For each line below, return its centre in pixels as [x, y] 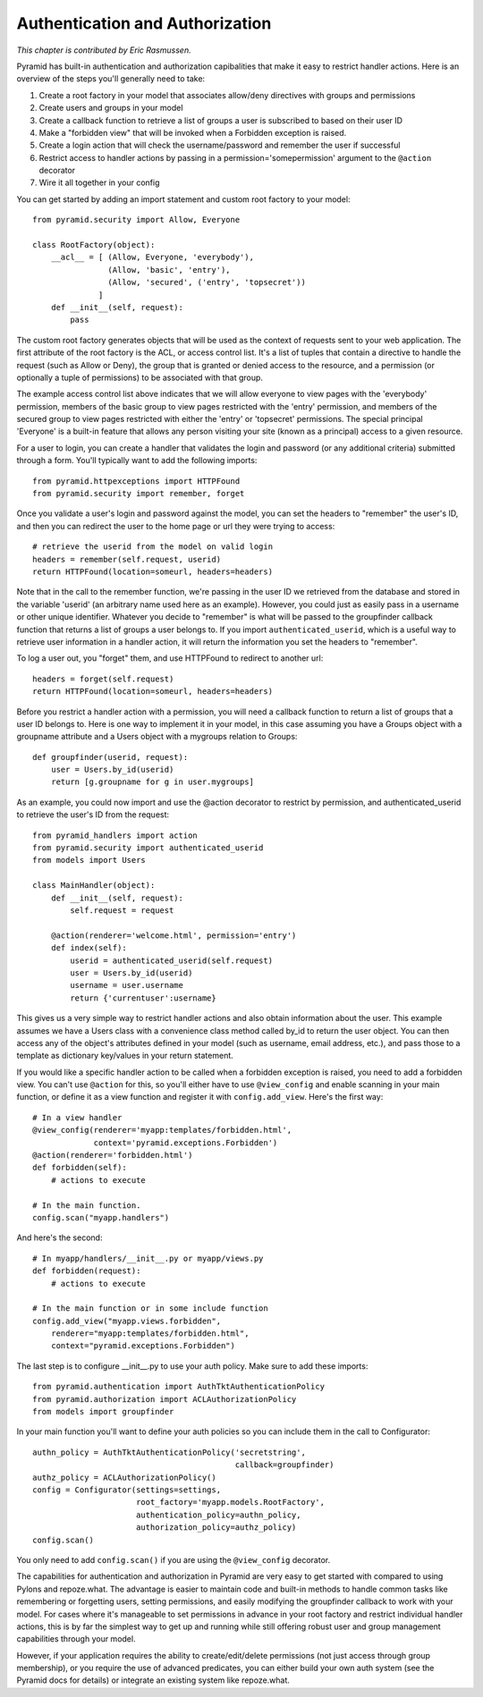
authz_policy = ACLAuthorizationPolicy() [124, 1477]
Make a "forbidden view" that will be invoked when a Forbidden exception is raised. [193, 132]
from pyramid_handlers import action [115, 835]
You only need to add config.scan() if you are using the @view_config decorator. [174, 1559]
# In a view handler [77, 1117]
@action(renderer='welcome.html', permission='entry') [174, 935]
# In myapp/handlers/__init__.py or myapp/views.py [148, 1258]
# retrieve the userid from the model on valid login [153, 547]
